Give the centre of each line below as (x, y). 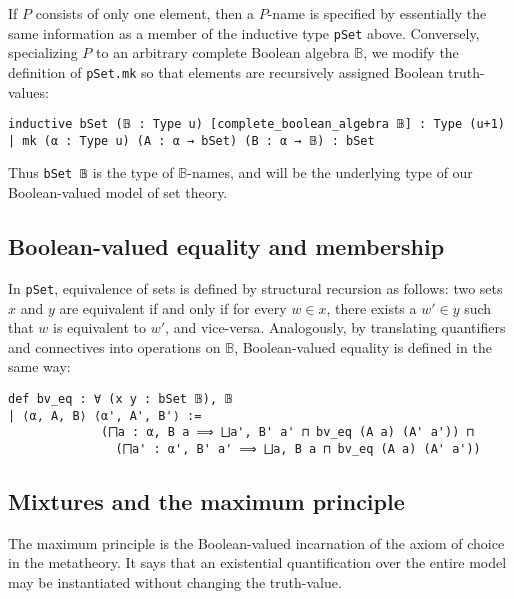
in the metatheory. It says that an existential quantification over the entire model (257, 562)
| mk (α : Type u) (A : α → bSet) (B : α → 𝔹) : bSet (191, 140)
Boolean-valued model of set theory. (118, 192)
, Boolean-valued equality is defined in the (363, 346)
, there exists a (371, 307)
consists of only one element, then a (145, 13)
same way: (39, 366)
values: (28, 91)
